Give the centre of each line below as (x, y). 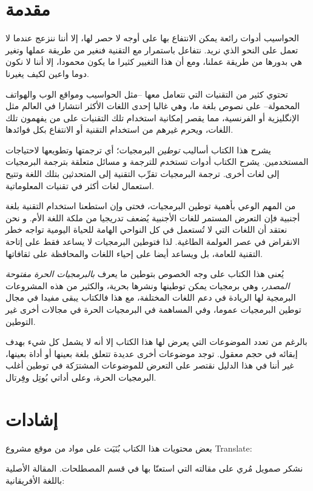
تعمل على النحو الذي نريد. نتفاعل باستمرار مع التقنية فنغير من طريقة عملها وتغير (152, 49)
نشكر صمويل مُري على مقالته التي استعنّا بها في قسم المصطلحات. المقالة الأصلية (154, 468)
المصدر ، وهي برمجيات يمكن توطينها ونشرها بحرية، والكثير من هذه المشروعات (148, 285)
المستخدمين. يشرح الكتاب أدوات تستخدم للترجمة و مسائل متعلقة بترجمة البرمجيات (157, 162)
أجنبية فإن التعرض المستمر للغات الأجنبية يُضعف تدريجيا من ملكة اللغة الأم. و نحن (153, 217)
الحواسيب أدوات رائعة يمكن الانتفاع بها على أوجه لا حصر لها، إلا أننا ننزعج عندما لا (152, 38)
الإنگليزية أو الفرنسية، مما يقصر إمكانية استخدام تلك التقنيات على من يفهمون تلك (153, 117)
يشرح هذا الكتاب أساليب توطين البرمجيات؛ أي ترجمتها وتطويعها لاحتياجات (138, 149)
